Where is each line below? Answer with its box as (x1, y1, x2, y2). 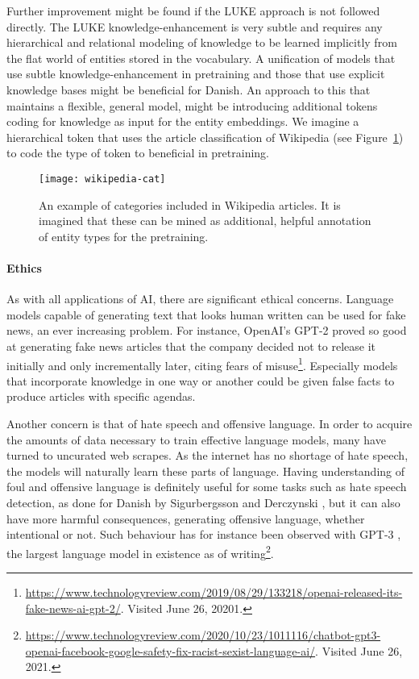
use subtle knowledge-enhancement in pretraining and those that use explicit (6, 65, 385, 82)
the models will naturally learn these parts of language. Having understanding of (6, 462, 405, 479)
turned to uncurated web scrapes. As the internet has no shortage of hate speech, (6, 447, 409, 464)
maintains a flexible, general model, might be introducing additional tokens (6, 97, 378, 114)
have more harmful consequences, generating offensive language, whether (6, 510, 365, 527)
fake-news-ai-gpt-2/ (25, 599, 121, 616)
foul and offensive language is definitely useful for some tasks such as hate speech (6, 478, 407, 495)
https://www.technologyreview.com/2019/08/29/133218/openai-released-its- (25, 583, 403, 600)
